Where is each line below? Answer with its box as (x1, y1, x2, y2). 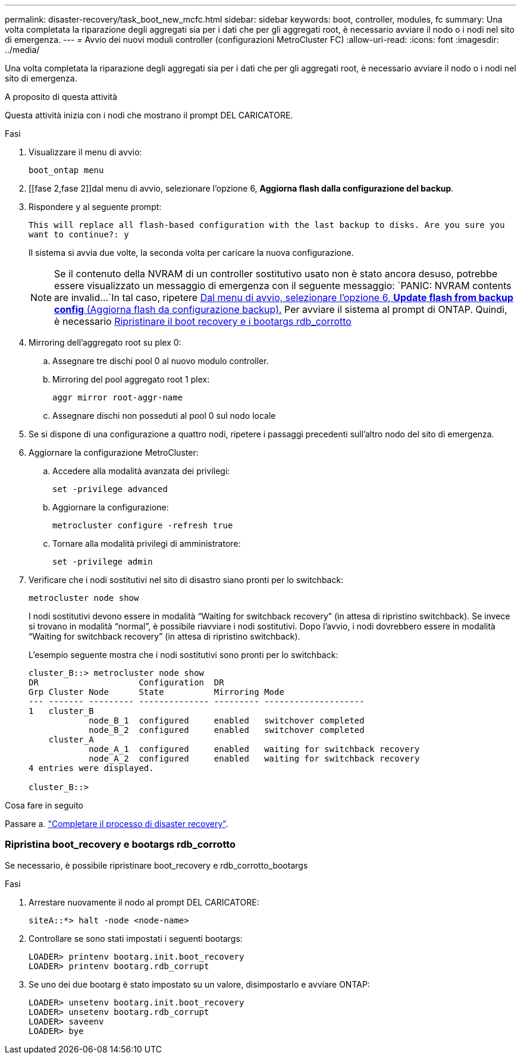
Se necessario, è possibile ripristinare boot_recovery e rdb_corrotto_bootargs (5, 860, 308, 870)
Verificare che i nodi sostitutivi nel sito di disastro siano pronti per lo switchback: (29, 575, 344, 585)
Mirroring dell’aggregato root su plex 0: (29, 337, 181, 347)
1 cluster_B (29, 706, 94, 716)
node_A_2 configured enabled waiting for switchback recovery (89, 754, 420, 763)
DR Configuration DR (29, 678, 224, 687)
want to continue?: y (29, 230, 129, 239)
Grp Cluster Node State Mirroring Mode (29, 687, 284, 697)
